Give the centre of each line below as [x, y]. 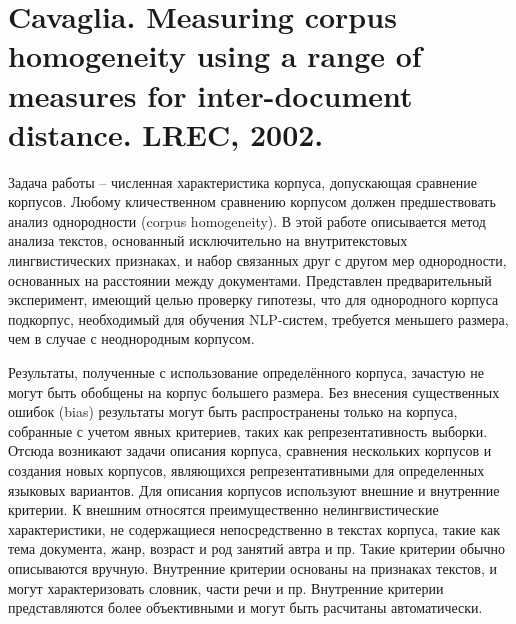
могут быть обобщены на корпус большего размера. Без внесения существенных [254, 391]
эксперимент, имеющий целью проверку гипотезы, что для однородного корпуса [253, 299]
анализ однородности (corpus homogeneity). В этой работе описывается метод [247, 220]
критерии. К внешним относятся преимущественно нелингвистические [223, 509]
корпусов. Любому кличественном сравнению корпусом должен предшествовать [252, 201]
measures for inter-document [210, 94]
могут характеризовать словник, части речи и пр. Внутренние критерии [226, 587]
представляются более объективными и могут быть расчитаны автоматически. [245, 607]
